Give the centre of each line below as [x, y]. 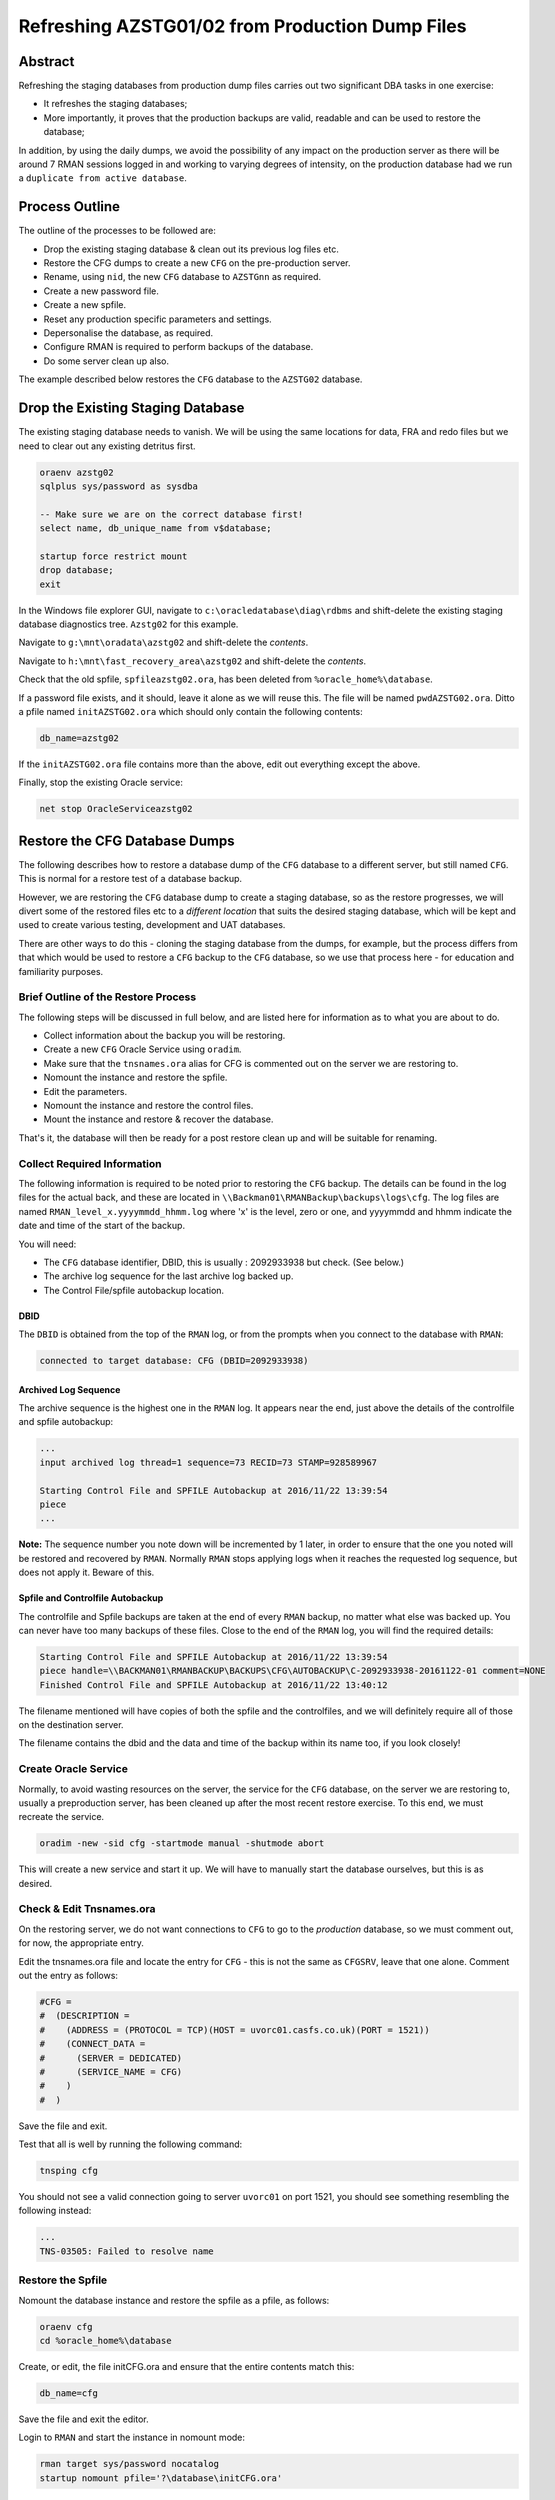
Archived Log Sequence [69, 1389]
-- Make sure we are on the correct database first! [171, 514]
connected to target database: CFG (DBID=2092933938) [174, 1361]
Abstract [46, 61]
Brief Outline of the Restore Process [107, 997]
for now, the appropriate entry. [81, 1943]
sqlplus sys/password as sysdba [119, 486]
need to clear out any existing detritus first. [107, 446]
